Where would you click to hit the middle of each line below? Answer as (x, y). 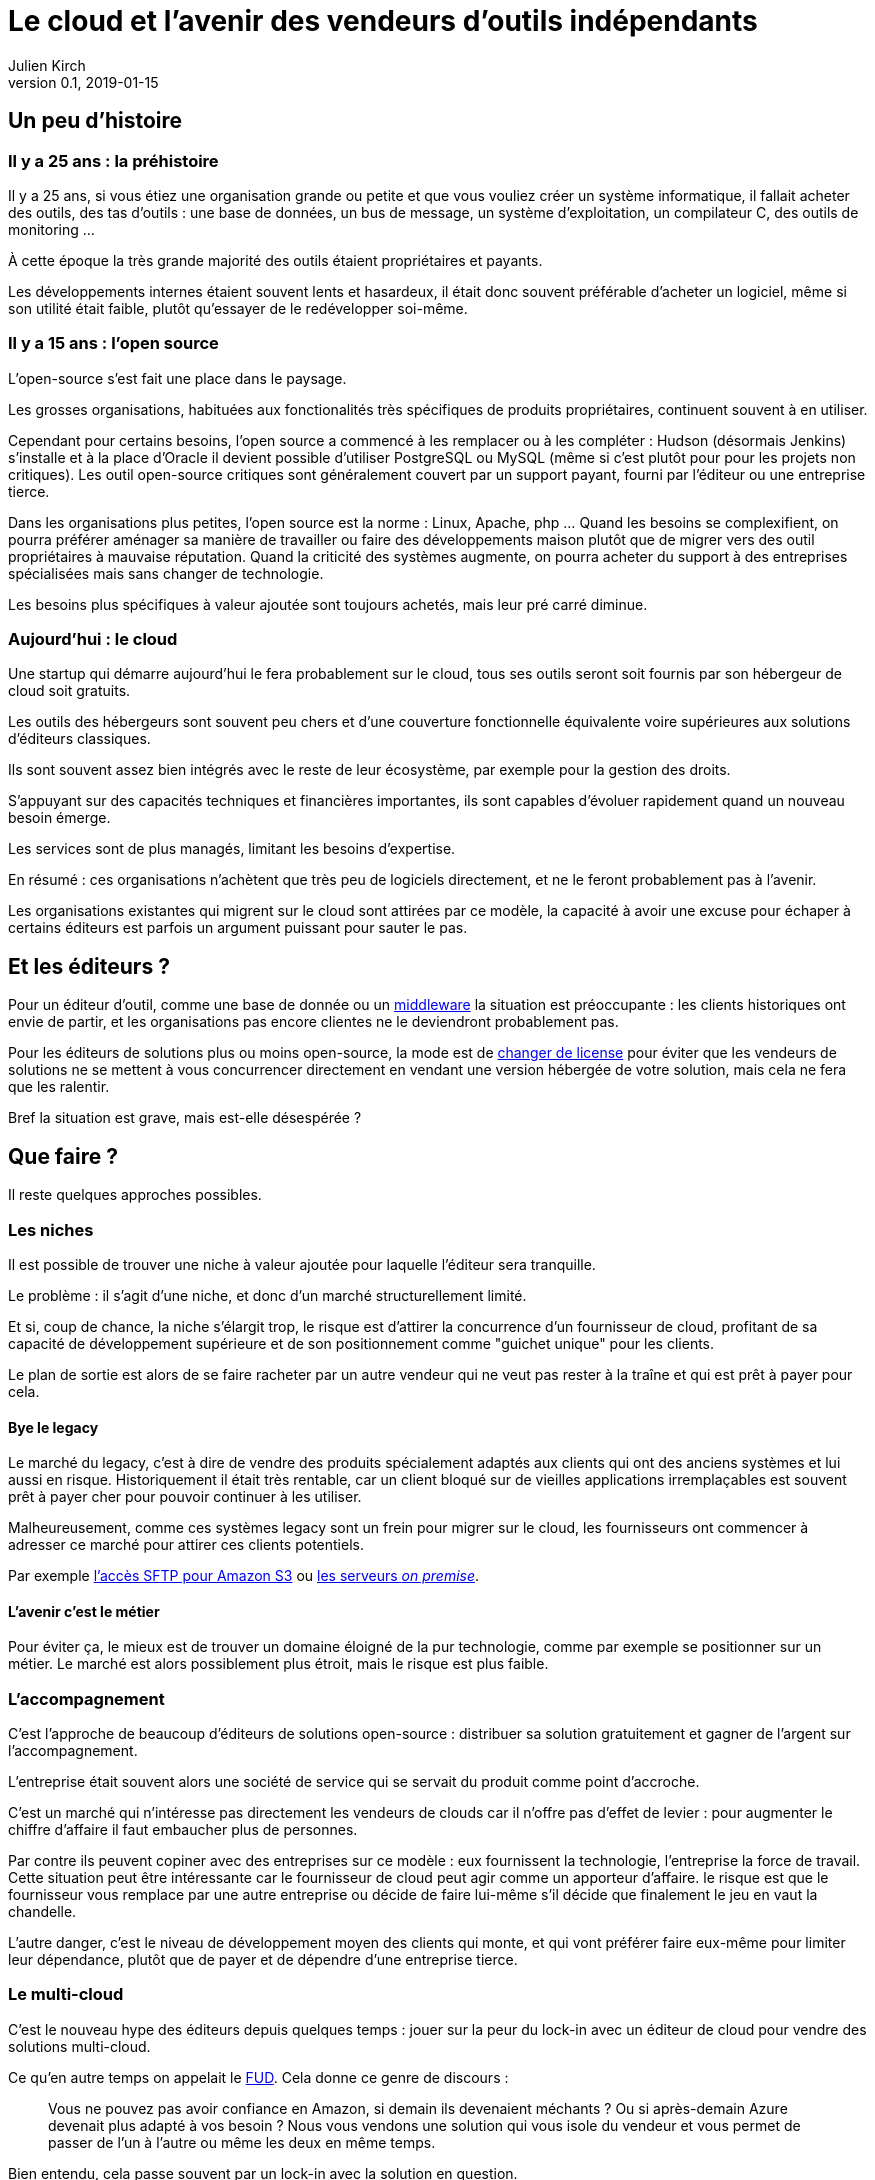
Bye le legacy (53, 1427)
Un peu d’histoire (95, 121)
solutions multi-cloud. (79, 2046)
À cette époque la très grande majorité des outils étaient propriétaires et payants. (275, 260)
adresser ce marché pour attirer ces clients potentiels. (186, 1545)
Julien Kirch (47, 65)
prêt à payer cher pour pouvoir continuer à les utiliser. (185, 1497)
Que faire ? (63, 1156)
